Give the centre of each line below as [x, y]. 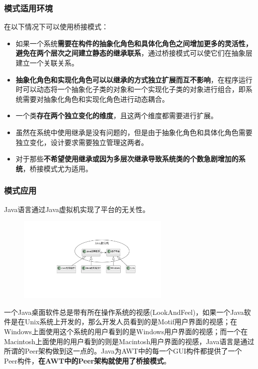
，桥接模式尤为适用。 [57, 168]
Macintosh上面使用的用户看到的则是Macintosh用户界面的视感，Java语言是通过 [129, 341]
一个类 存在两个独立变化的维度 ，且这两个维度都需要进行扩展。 [117, 115]
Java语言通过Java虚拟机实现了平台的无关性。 [77, 209]
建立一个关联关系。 [47, 63]
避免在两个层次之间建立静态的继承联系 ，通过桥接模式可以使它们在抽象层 [134, 53]
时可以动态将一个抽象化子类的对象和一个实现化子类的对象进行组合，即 [130, 89]
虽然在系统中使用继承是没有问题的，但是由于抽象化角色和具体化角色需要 [134, 132]
